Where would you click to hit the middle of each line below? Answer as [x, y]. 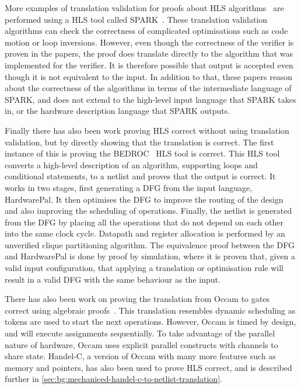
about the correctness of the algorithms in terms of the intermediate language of [148, 88]
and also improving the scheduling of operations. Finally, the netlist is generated [148, 211]
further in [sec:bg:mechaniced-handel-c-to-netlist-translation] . [113, 379]
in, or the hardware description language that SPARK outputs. [118, 111]
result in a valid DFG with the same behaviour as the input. [113, 279]
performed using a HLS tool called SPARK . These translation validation [136, 19]
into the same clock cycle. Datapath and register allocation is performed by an [145, 233]
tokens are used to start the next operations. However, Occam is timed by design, [150, 322]
